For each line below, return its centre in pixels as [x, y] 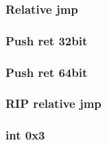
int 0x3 [25, 135]
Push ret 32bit [47, 40]
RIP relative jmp [53, 103]
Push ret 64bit [47, 72]
